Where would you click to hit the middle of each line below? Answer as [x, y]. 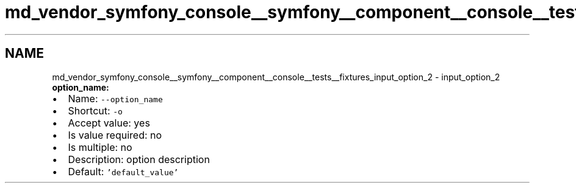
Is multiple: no [100, 147]
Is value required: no [115, 135]
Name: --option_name [115, 98]
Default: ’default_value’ [123, 171]
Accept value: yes [109, 123]
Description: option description [139, 159]
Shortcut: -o [95, 110]
